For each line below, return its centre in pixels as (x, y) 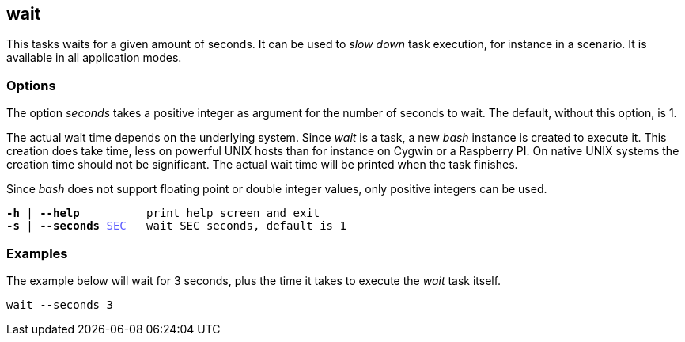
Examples (37, 253)
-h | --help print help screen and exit (163, 213)
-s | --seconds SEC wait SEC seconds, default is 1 (176, 226)
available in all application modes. (94, 58)
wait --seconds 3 (60, 304)
